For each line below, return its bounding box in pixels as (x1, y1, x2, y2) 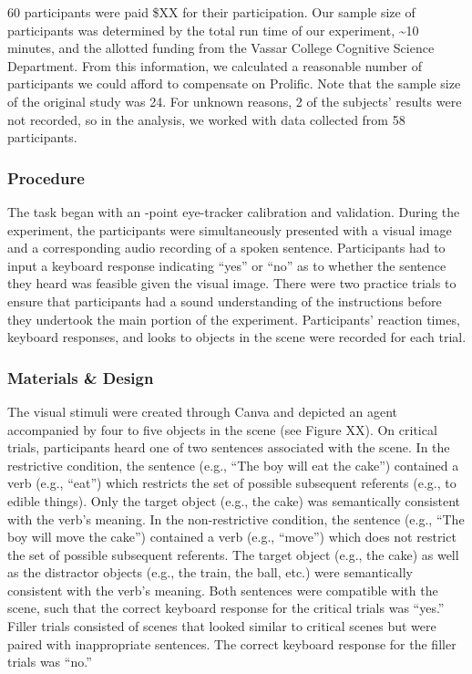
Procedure (7, 166, 85, 189)
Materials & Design (7, 366, 154, 389)
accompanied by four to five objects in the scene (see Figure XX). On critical (7, 420, 437, 439)
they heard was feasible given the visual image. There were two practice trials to (7, 274, 457, 293)
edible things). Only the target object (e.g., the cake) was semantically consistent (7, 491, 460, 510)
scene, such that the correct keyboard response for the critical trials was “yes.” (7, 598, 445, 617)
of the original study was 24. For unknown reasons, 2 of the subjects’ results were (7, 91, 462, 110)
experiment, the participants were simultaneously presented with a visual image (7, 220, 452, 239)
